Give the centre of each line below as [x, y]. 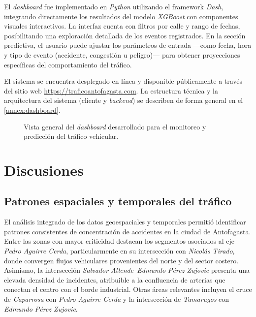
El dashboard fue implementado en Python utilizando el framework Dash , [114, 6]
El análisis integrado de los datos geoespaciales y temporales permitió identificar [125, 222]
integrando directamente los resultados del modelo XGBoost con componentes [121, 16]
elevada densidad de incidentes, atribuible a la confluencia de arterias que [115, 279]
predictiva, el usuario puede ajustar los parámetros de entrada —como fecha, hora [128, 45]
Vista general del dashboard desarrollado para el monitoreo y [115, 126]
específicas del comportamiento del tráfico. [68, 64]
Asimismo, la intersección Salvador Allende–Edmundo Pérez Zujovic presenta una [127, 270]
